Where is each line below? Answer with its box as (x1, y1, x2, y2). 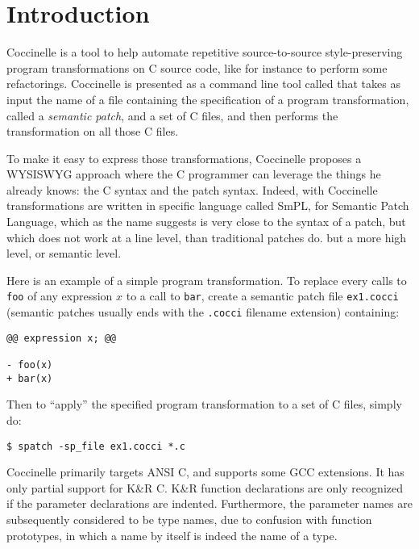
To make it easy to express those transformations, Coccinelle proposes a (6, 149, 362, 166)
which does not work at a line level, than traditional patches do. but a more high (6, 228, 407, 245)
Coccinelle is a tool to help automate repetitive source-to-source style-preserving (6, 44, 403, 61)
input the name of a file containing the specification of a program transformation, (6, 90, 409, 107)
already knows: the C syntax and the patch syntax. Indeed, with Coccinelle (6, 181, 378, 198)
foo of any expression (6, 287, 113, 304)
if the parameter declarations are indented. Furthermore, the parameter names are (6, 495, 413, 512)
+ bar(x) (6, 372, 53, 384)
